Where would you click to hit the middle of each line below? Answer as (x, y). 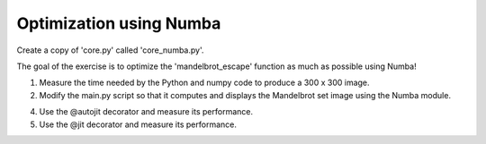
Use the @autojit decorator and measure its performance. (146, 112)
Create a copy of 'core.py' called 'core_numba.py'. (110, 50)
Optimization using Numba (119, 23)
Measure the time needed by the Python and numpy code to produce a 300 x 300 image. (204, 83)
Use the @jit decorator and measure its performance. (138, 124)
